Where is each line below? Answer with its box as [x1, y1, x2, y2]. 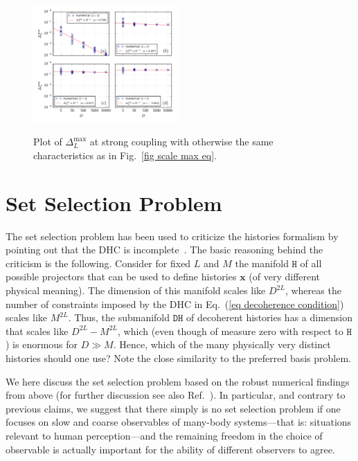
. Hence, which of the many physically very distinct [113, 337, 331, 352]
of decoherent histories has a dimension [186, 310, 353, 325]
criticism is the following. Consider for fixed [6, 255, 191, 270]
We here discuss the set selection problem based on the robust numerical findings [6, 374, 350, 388]
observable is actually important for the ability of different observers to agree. [6, 442, 335, 456]
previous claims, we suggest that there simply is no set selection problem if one [6, 401, 341, 415]
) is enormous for [6, 337, 78, 352]
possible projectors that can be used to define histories [6, 269, 237, 284]
